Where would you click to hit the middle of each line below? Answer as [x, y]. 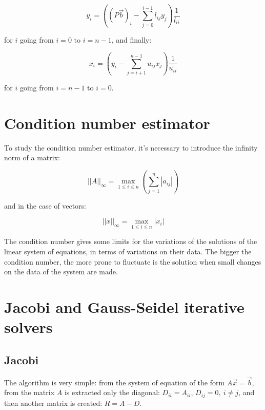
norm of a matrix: [32, 157]
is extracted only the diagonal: [112, 392]
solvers [28, 327]
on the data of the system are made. [61, 272]
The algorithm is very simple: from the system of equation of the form [115, 382]
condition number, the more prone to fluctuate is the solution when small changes [133, 261]
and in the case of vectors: [45, 205]
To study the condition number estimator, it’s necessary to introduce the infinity [131, 147]
